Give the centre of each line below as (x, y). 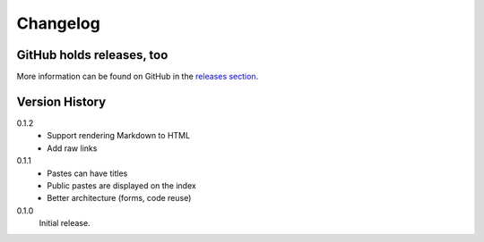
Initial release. (65, 223)
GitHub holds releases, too (92, 55)
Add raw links (72, 148)
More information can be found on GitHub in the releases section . (138, 77)
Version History (61, 101)
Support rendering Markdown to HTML (119, 136)
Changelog (58, 23)
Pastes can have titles (87, 173)
